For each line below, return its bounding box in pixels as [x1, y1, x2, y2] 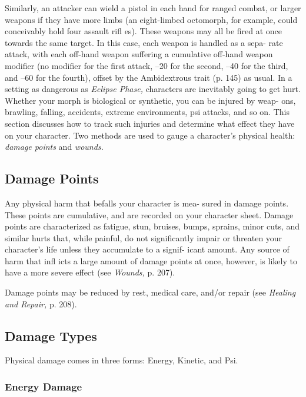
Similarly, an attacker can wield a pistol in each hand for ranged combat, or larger [5, 2, 301, 14]
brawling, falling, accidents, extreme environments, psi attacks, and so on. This [5, 106, 290, 118]
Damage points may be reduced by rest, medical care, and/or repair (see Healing [5, 286, 296, 298]
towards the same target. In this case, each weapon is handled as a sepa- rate [5, 36, 283, 48]
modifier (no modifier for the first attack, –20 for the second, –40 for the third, [5, 59, 288, 71]
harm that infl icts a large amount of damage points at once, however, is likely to [5, 254, 297, 267]
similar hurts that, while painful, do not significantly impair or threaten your [5, 231, 282, 244]
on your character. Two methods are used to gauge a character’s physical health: [5, 129, 295, 141]
